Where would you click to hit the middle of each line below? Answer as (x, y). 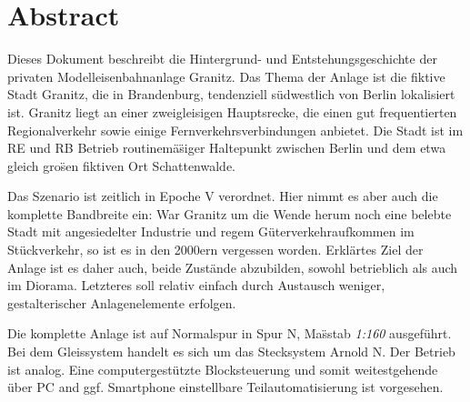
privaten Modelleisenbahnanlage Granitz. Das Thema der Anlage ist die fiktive (226, 76)
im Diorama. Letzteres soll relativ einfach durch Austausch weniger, (196, 285)
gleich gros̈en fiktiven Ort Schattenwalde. (121, 165)
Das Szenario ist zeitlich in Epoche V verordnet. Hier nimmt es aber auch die (223, 196)
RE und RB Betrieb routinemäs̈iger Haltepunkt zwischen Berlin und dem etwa (227, 148)
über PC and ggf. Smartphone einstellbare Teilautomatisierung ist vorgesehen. (225, 387)
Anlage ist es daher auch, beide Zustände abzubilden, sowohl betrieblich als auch (233, 267)
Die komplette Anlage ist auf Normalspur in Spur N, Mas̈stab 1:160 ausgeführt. (230, 333)
